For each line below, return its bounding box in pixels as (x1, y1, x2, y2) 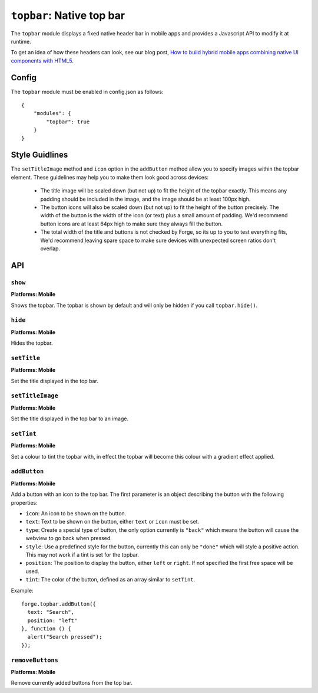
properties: (11, 499, 38, 506)
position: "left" (27, 617, 78, 624)
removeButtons (11, 656, 59, 664)
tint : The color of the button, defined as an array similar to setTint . (25, 576, 196, 583)
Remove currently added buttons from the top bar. (11, 679, 132, 687)
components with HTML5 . (11, 57, 74, 64)
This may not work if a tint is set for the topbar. (25, 551, 140, 558)
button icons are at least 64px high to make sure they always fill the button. (40, 220, 223, 227)
